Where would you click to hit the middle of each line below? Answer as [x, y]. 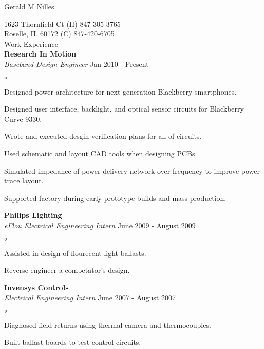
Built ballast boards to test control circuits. [73, 342]
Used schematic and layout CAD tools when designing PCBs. [101, 153]
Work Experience [31, 43]
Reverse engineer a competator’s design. [67, 270]
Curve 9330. [23, 118]
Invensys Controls [36, 287]
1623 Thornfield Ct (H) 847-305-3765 [62, 23]
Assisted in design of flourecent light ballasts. [75, 253]
